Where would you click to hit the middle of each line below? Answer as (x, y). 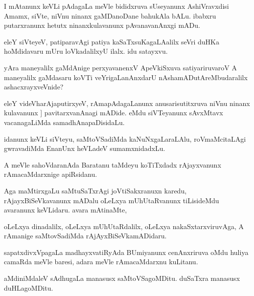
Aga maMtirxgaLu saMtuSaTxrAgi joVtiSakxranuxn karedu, (95, 190)
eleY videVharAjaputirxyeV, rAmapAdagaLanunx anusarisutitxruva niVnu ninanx (127, 103)
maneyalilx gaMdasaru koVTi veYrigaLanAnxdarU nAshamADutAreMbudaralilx (126, 77)
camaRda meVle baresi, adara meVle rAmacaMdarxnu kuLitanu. (101, 262)
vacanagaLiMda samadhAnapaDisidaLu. (64, 122)
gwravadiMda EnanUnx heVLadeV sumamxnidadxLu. (85, 148)
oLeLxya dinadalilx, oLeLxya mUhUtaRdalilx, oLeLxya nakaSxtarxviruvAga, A (124, 226)
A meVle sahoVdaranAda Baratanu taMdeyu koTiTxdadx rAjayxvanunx (113, 164)
